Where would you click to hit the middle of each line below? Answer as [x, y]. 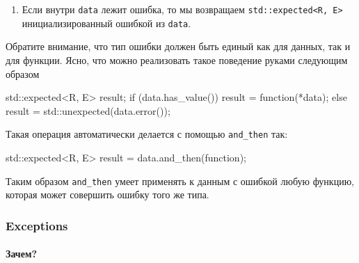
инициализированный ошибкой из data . [106, 23]
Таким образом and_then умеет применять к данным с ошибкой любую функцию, [180, 181]
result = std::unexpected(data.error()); [88, 110]
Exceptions [37, 225]
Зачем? [22, 254]
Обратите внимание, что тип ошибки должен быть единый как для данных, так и [178, 46]
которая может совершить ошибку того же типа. [107, 194]
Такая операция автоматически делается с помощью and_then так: [147, 134]
